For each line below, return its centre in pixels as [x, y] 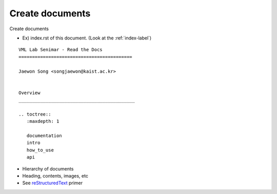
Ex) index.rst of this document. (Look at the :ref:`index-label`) [87, 38]
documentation [44, 136]
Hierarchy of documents [48, 168]
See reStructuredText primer [53, 183]
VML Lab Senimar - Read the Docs [61, 50]
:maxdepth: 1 [43, 121]
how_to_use [40, 150]
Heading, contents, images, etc [55, 176]
